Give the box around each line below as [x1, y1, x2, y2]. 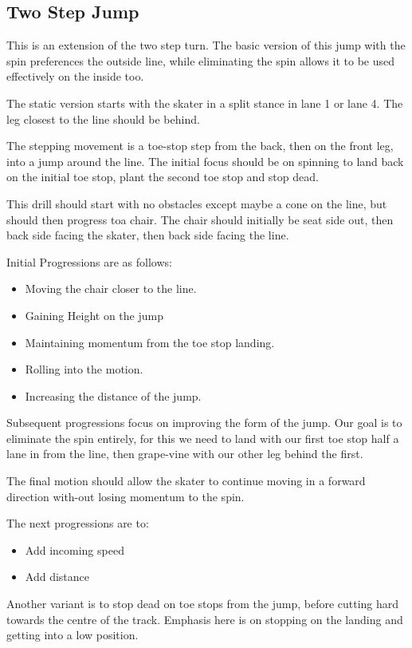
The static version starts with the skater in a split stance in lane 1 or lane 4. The [6, 94, 403, 111]
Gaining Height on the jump [25, 306, 163, 323]
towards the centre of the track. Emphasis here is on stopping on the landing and [6, 610, 403, 627]
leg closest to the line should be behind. [6, 110, 200, 127]
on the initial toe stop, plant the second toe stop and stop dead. [6, 168, 319, 185]
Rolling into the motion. [25, 361, 143, 377]
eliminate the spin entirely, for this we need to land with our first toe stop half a [6, 429, 399, 446]
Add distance [25, 568, 89, 585]
